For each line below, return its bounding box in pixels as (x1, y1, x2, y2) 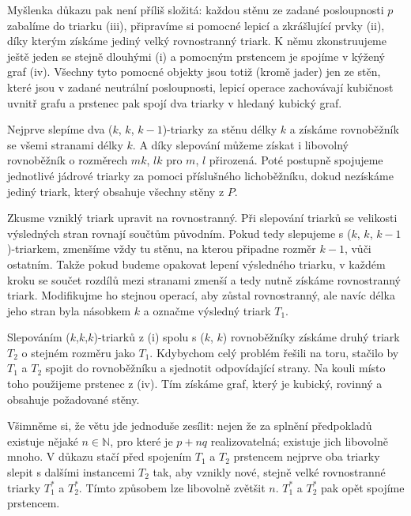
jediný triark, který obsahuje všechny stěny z (7, 183, 224, 199)
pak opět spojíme (321, 479, 405, 495)
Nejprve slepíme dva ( (7, 121, 113, 137)
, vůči (344, 240, 371, 257)
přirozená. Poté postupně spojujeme (209, 152, 383, 168)
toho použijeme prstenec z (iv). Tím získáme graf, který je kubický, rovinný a (7, 375, 383, 392)
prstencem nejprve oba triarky (233, 448, 380, 465)
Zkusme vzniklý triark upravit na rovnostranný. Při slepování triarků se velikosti (7, 209, 398, 226)
